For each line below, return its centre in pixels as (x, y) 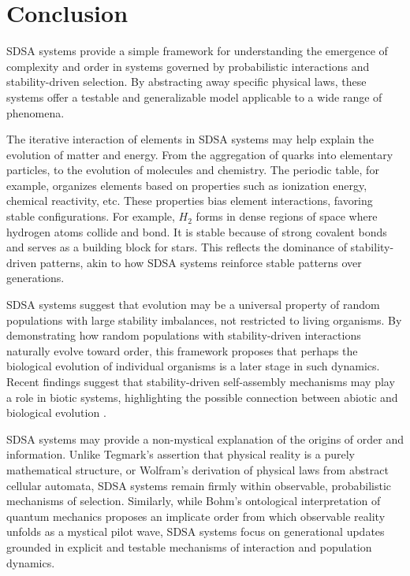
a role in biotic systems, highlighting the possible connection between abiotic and (202, 397)
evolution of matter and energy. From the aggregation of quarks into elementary (200, 154)
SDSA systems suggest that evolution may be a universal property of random (193, 305)
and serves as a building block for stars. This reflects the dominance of (177, 247)
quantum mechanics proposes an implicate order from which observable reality (196, 516)
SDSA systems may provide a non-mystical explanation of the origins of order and (205, 439)
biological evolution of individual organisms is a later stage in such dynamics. (193, 366)
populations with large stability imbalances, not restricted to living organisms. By (204, 320)
